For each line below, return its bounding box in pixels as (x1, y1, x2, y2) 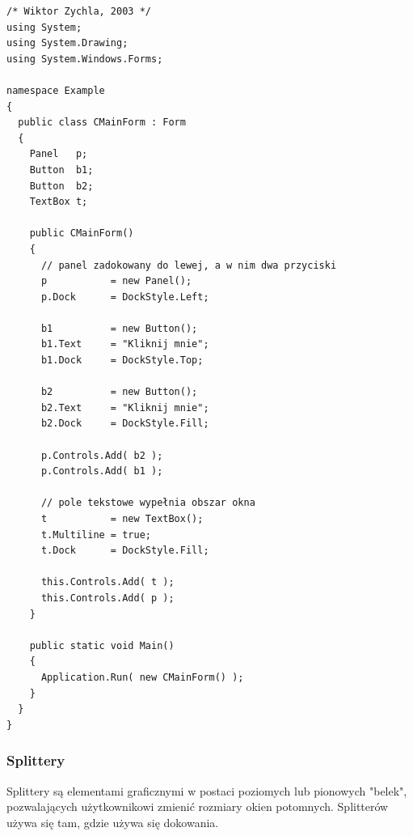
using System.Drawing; (6, 37, 129, 49)
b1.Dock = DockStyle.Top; (40, 354, 204, 367)
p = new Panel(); (40, 275, 192, 287)
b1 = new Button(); (40, 322, 198, 334)
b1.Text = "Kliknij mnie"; (40, 338, 209, 350)
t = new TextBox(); (40, 513, 204, 524)
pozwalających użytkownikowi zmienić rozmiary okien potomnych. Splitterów (6, 798, 389, 815)
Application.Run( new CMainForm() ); (40, 671, 244, 683)
